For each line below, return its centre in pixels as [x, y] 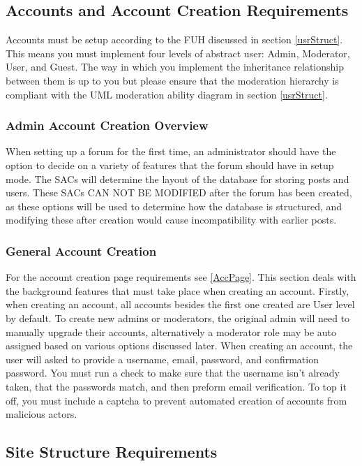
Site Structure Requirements [112, 452]
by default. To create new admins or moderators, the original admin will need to [178, 318]
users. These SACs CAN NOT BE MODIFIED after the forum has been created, [179, 192]
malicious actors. [42, 414]
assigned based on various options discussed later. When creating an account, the [179, 345]
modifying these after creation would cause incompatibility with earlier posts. [171, 220]
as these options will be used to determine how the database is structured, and [174, 206]
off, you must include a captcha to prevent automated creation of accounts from [176, 400]
